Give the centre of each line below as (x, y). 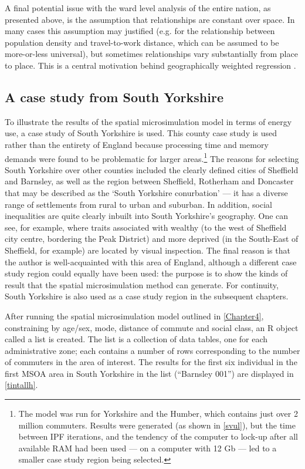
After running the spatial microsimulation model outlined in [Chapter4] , (134, 316)
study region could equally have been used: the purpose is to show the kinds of (146, 273)
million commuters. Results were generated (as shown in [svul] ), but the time (157, 425)
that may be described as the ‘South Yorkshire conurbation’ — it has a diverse (146, 192)
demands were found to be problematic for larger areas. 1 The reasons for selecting (152, 157)
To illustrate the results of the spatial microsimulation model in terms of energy (148, 121)
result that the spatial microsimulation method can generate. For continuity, (142, 284)
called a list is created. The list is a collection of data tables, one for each (136, 339)
